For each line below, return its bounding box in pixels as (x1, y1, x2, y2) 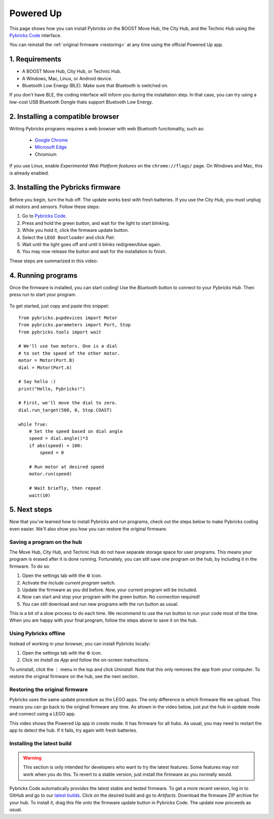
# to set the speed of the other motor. (18, 350, 120, 356)
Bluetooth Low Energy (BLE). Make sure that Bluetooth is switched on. (22, 83, 168, 89)
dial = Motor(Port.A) (18, 364, 72, 370)
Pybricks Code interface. (9, 32, 62, 38)
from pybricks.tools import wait (18, 329, 101, 335)
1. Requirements (9, 55, 62, 63)
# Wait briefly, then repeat (28, 485, 101, 491)
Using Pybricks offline (9, 630, 65, 637)
